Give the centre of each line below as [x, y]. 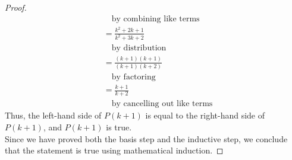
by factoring [134, 77]
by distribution [139, 48]
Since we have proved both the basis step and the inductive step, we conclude [146, 138]
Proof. [16, 7]
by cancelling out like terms [162, 104]
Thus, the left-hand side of [53, 115]
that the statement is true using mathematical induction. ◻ [114, 150]
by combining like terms [156, 19]
